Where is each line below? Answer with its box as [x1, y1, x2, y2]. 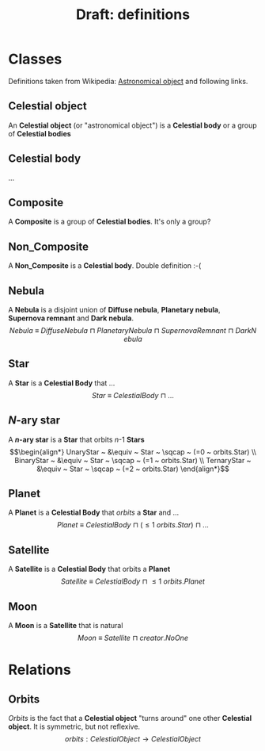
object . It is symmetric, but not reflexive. [8, 722, 141, 731]
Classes [8, 50, 62, 68]
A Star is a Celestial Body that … [8, 378, 115, 388]
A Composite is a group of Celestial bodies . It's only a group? [8, 216, 211, 227]
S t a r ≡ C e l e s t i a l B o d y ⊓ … [92, 390, 174, 400]
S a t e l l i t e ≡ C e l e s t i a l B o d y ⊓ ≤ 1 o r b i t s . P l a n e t [60, 577, 206, 586]
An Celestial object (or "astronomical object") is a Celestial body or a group [8, 121, 257, 130]
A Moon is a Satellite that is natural [8, 621, 123, 630]
